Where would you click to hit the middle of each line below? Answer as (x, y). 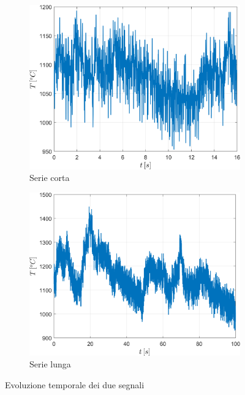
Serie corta (50, 178)
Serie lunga (50, 364)
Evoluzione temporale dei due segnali (75, 384)
